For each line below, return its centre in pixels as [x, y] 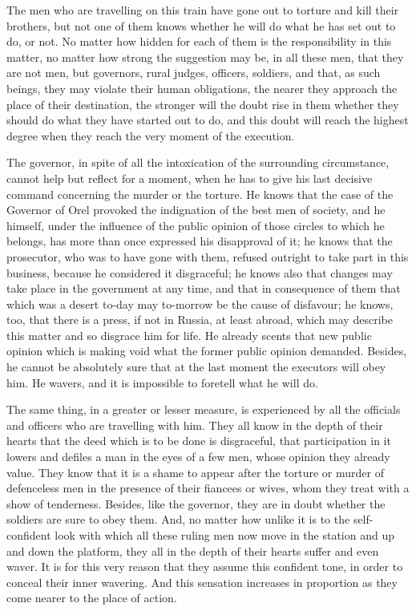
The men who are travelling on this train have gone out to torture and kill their [203, 10]
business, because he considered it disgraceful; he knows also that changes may [200, 272]
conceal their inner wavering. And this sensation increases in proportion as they [202, 582]
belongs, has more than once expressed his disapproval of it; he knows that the [200, 241]
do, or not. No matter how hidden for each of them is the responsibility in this [199, 41]
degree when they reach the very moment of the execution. [151, 135]
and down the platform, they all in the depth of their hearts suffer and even [193, 550]
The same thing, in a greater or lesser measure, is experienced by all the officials [204, 409]
